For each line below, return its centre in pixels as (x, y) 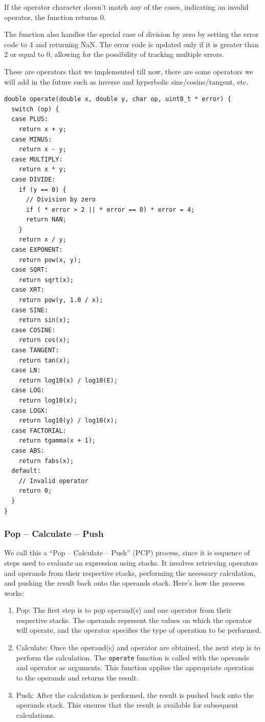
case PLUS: (30, 119)
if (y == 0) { (42, 189)
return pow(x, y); (50, 260)
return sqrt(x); (46, 280)
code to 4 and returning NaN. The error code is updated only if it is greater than (131, 44)
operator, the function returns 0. (55, 17)
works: (14, 593)
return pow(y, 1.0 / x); (61, 300)
